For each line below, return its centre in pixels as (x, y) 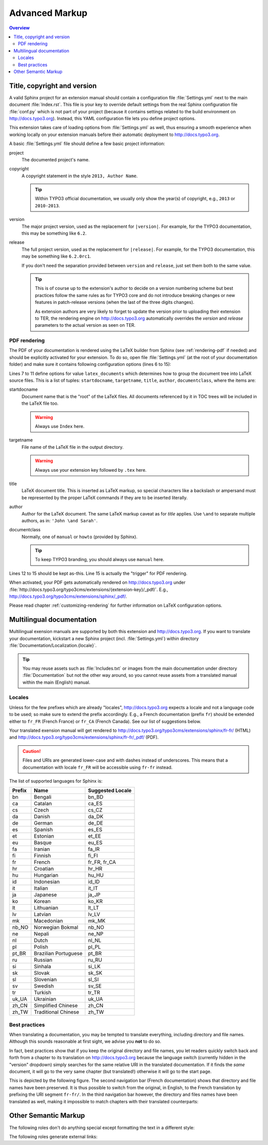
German (43, 823)
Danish (42, 817)
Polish (41, 947)
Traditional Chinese (57, 1012)
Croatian (44, 869)
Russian (43, 960)
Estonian (44, 836)
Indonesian (47, 882)
